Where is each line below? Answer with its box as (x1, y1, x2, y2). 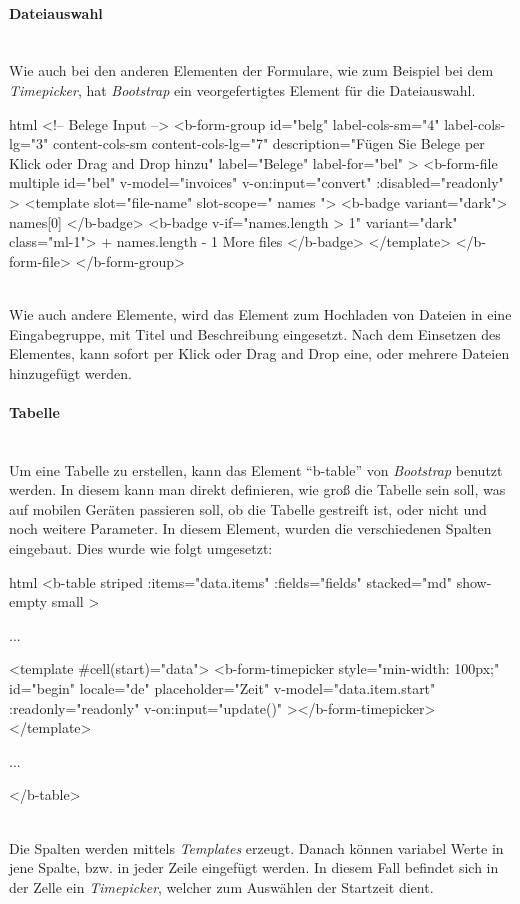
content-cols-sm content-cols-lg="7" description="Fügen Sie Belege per (52, 133, 485, 154)
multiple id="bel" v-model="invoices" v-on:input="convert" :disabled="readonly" (9, 172, 504, 193)
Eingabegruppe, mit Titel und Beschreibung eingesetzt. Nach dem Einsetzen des (9, 323, 501, 344)
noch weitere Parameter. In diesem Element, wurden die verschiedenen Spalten (9, 518, 492, 539)
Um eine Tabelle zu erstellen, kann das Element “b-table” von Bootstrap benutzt (9, 459, 503, 480)
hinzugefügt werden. (9, 362, 132, 383)
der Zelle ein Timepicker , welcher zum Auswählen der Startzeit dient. (9, 876, 434, 897)
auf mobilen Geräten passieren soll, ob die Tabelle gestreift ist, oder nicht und (9, 498, 487, 519)
